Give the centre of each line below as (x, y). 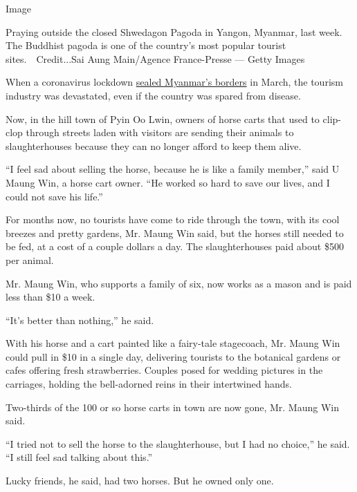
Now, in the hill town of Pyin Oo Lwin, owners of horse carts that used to (163, 119)
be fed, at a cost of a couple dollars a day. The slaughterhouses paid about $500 (175, 246)
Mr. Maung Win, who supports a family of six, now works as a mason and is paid (179, 283)
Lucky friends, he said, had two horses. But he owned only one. (140, 481)
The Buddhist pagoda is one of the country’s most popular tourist (146, 45)
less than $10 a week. (51, 297)
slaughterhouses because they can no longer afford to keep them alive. (154, 145)
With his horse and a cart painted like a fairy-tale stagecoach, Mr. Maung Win (173, 343)
